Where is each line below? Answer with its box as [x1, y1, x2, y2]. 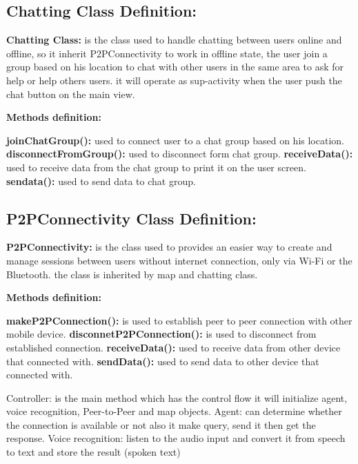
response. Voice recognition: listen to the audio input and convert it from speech [6, 431, 346, 445]
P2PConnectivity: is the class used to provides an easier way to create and [6, 240, 332, 254]
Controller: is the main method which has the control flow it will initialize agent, [6, 390, 348, 405]
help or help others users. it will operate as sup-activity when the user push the [6, 72, 342, 87]
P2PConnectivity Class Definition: [6, 207, 257, 229]
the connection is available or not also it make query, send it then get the [6, 417, 316, 432]
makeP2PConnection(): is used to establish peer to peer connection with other [6, 313, 352, 327]
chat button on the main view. [6, 86, 135, 101]
